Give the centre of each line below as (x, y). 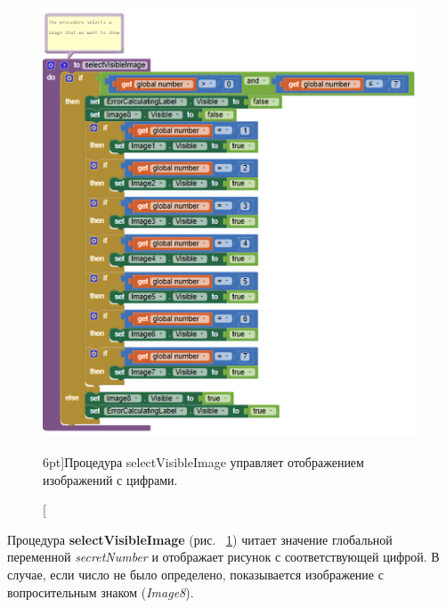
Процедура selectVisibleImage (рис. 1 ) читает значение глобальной (200, 539)
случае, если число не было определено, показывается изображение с (195, 574)
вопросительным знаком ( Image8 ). (101, 592)
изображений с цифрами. (110, 479)
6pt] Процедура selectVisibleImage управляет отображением (203, 462)
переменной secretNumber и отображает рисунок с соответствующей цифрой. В (223, 557)
